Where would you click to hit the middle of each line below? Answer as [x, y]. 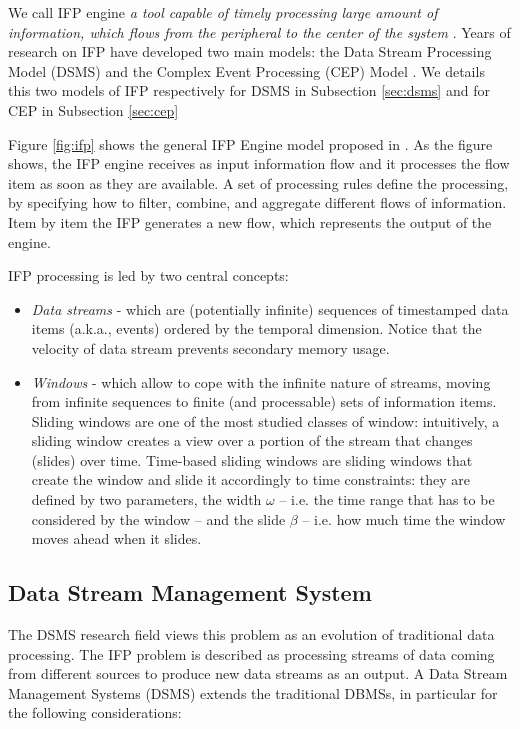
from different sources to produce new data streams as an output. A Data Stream [258, 673]
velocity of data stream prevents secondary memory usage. [210, 347]
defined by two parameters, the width [146, 499]
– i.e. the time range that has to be [387, 499]
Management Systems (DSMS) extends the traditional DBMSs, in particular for [253, 692]
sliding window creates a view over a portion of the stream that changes [252, 440]
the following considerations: [95, 712]
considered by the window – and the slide [158, 518]
